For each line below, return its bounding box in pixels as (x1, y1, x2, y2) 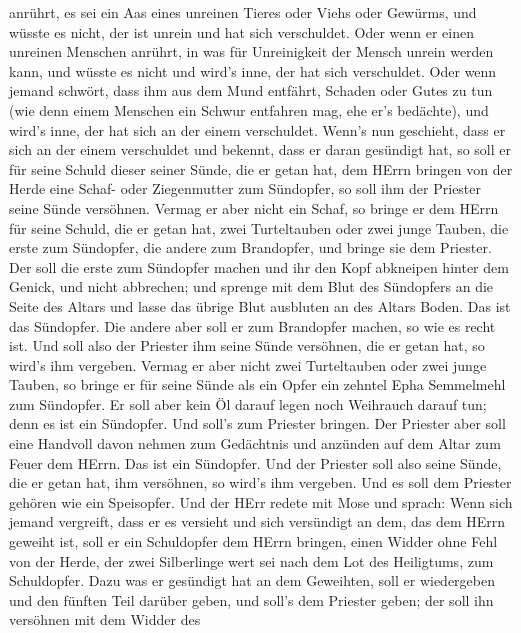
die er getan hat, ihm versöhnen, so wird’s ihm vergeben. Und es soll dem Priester (9, 472, 512, 493)
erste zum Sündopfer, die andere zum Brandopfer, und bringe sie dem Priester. (9, 237, 492, 258)
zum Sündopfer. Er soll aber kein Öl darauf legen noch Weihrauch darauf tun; (9, 393, 487, 414)
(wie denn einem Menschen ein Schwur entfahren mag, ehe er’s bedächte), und (9, 99, 489, 120)
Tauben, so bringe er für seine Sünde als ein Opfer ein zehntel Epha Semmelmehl (9, 374, 506, 395)
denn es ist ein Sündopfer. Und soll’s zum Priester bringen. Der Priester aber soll (9, 413, 506, 434)
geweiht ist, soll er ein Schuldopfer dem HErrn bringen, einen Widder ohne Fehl (9, 531, 498, 552)
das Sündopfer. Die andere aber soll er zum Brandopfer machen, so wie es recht (9, 315, 496, 336)
